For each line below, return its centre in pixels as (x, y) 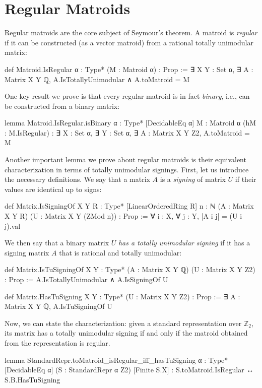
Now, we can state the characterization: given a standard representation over (123, 323)
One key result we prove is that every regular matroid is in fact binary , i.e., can (127, 96)
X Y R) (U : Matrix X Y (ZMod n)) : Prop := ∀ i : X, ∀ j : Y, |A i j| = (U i (123, 216)
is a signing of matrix (193, 179)
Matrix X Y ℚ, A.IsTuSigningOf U (58, 306)
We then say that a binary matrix (57, 243)
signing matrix (27, 252)
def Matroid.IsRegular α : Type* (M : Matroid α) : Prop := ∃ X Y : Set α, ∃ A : (129, 69)
